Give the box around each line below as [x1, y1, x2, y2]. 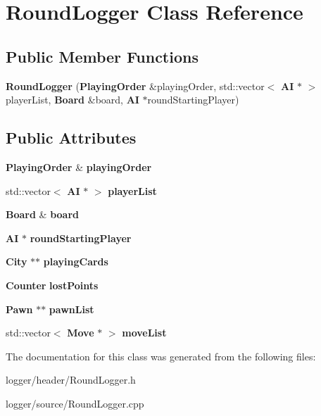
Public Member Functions [6, 45, 199, 67]
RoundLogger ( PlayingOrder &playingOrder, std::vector [6, 78, 265, 93]
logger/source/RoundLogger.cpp [6, 396, 144, 410]
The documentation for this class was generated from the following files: [6, 348, 316, 363]
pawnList [49, 301, 94, 316]
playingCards [43, 254, 108, 269]
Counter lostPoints [6, 277, 99, 292]
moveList [122, 325, 167, 340]
